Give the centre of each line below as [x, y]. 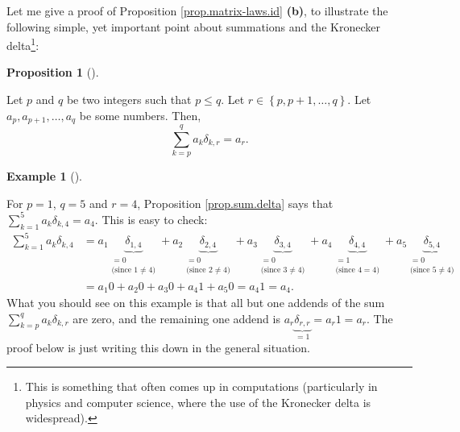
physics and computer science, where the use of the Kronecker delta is [198, 402]
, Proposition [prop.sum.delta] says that [235, 203]
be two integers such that [129, 100]
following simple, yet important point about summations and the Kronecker [193, 26]
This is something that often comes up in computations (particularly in [201, 386]
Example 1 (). [44, 176]
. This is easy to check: [151, 219]
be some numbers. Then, [140, 115]
